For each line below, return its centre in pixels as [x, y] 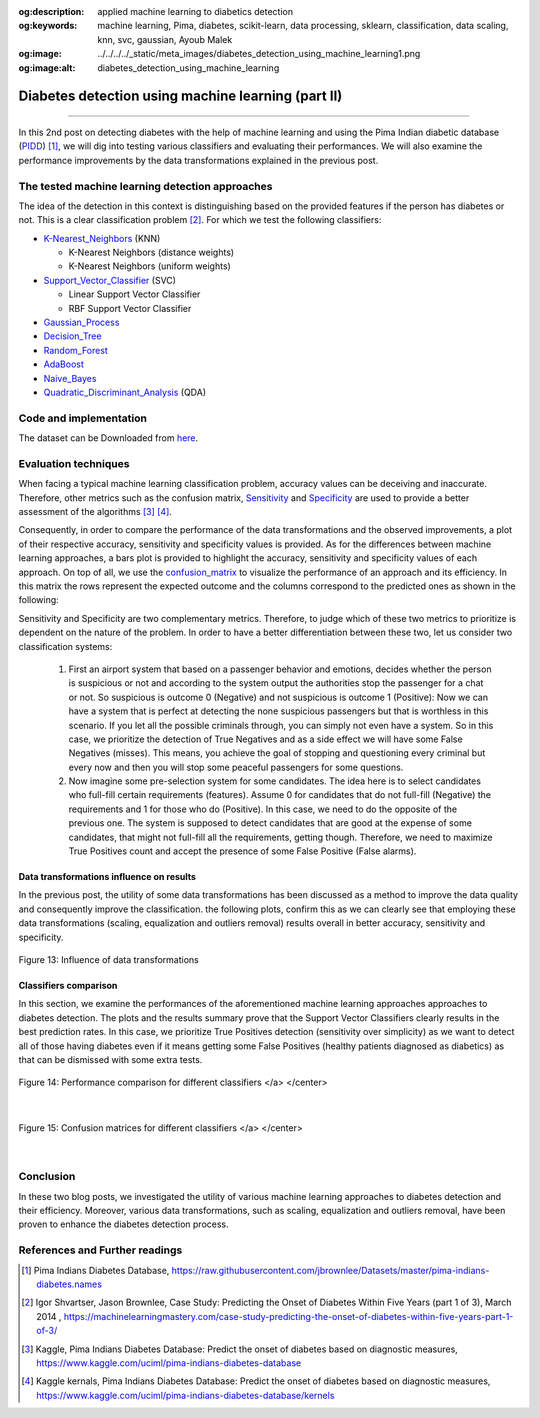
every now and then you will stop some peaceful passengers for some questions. [236, 767]
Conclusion [47, 1177]
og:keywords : [48, 26]
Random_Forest [76, 350]
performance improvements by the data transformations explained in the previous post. [198, 160]
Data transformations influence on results [107, 877]
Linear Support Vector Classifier [134, 294]
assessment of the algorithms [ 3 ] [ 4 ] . [95, 512]
